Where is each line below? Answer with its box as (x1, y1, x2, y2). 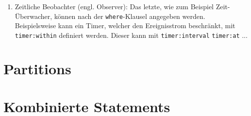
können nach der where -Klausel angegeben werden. (54, 11, 205, 21)
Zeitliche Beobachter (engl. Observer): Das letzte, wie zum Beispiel (15, 1, 214, 11)
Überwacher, (15, 11, 52, 21)
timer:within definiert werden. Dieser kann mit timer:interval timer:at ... (15, 30, 248, 40)
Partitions (3, 58, 71, 78)
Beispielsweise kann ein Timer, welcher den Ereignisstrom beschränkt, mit (15, 20, 235, 31)
